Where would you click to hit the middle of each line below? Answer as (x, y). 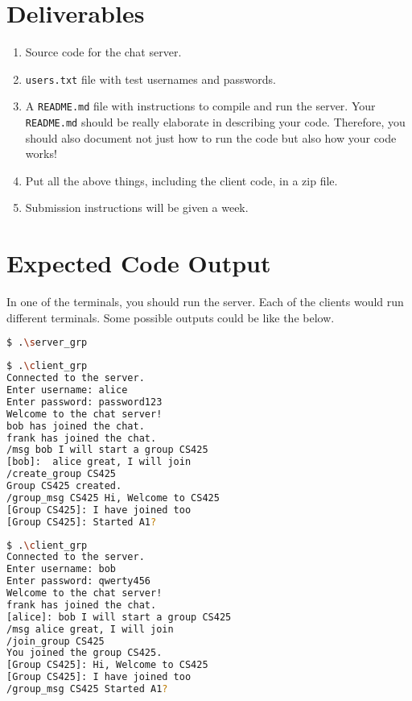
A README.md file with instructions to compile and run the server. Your (200, 106)
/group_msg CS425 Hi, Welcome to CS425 (113, 498)
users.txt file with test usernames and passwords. (150, 79)
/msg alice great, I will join (90, 629)
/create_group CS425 (62, 474)
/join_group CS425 (56, 641)
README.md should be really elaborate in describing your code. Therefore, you (215, 122)
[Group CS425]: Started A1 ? (82, 522)
